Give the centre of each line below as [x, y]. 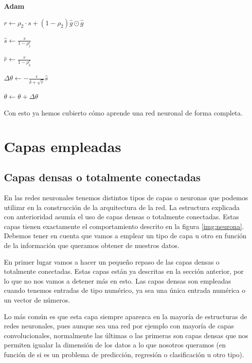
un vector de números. [37, 300]
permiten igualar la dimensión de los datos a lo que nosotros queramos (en [115, 345]
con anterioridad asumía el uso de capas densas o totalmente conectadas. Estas [122, 217]
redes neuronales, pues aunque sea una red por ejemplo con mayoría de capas [119, 326]
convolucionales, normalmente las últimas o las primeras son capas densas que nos [126, 335]
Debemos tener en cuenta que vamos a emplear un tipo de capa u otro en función [125, 236]
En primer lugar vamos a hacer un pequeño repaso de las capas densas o [112, 261]
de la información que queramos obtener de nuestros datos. [92, 245]
